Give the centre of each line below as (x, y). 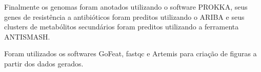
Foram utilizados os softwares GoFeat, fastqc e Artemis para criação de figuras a (130, 53)
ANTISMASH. (27, 36)
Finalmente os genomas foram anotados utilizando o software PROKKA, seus (126, 7)
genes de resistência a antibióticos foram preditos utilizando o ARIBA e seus (124, 16)
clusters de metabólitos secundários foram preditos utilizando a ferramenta (122, 27)
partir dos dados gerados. (44, 63)
